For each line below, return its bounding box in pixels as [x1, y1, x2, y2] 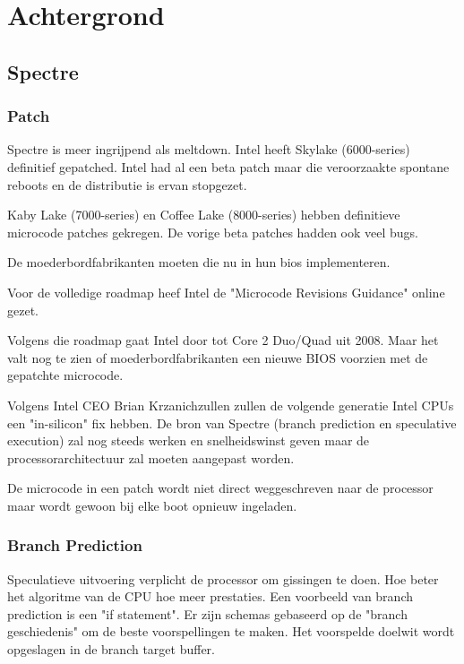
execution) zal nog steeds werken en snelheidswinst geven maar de [7, 431, 370, 450]
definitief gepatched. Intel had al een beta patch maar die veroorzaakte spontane [7, 157, 450, 176]
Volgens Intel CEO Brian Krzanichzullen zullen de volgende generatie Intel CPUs [7, 395, 454, 414]
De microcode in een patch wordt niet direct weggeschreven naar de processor [7, 479, 434, 497]
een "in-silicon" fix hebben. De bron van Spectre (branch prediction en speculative [7, 413, 457, 432]
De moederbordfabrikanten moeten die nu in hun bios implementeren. [7, 253, 391, 272]
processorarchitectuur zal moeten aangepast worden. [7, 448, 295, 467]
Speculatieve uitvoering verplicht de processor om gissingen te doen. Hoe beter [7, 569, 439, 588]
